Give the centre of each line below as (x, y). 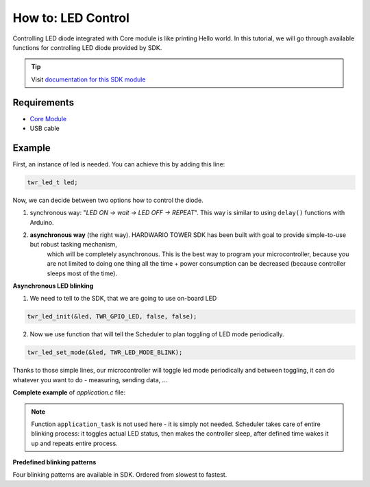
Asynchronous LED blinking (53, 286)
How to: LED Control (71, 18)
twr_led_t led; (52, 182)
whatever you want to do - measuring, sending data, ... (90, 379)
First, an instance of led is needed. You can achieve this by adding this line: (119, 164)
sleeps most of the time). (82, 273)
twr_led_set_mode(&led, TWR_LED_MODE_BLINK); (105, 352)
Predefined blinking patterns (54, 462)
